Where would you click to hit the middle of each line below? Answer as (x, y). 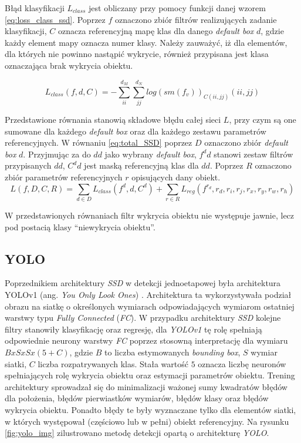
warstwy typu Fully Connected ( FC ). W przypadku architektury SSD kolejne (143, 318)
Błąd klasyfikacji (35, 8)
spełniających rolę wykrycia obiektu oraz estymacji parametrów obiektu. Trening (150, 375)
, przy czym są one (263, 120)
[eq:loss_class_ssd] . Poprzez (55, 19)
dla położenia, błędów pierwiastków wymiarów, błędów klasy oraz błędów (137, 398)
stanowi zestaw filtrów (253, 154)
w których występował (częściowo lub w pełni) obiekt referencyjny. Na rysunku (147, 421)
